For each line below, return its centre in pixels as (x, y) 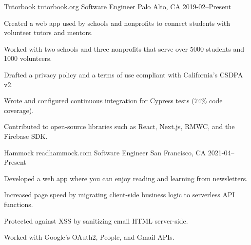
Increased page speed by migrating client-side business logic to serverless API (119, 195)
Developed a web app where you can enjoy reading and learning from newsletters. (126, 178)
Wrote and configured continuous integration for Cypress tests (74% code (113, 101)
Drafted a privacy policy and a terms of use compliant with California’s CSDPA (124, 74)
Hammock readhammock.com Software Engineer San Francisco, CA (105, 152)
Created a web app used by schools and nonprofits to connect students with (117, 23)
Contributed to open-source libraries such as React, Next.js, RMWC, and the (119, 126)
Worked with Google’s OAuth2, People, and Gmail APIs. (89, 237)
